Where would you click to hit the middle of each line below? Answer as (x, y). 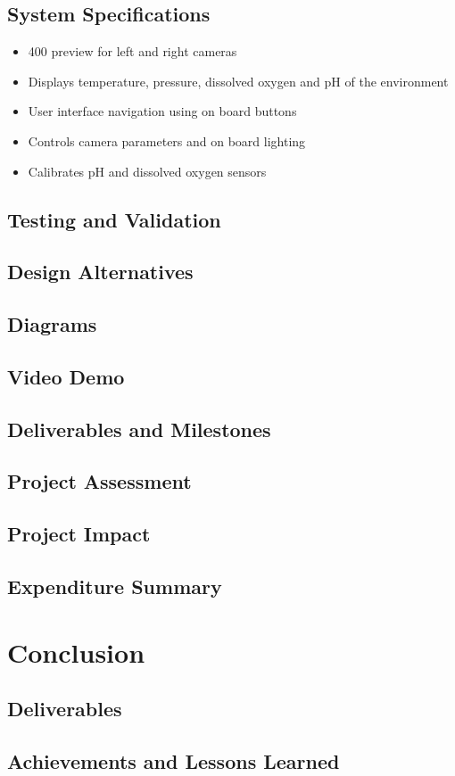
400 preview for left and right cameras (132, 51)
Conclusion (76, 652)
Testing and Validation (114, 219)
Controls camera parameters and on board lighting (167, 140)
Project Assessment (99, 481)
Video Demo (66, 376)
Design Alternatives (100, 272)
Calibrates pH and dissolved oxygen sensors (147, 171)
